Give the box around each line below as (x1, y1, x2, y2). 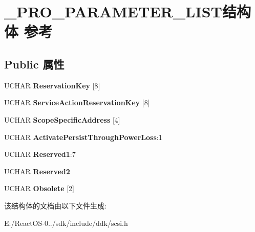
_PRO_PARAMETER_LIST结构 (4, 1, 251, 22)
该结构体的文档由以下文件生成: (4, 200, 107, 211)
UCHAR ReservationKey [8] (4, 80, 100, 90)
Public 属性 (4, 56, 65, 72)
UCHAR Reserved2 (4, 166, 70, 176)
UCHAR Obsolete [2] (4, 183, 74, 194)
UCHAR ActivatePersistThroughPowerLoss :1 (4, 131, 162, 142)
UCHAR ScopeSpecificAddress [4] (4, 114, 120, 125)
